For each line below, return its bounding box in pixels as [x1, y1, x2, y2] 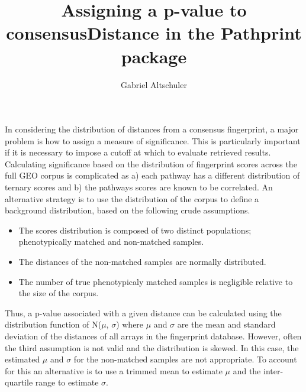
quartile [5, 376, 33, 388]
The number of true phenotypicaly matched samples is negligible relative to [18, 275, 293, 287]
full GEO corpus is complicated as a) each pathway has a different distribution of [5, 169, 300, 182]
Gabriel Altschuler [121, 78, 187, 90]
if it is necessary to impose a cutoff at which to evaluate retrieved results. [5, 146, 271, 158]
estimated [5, 353, 40, 365]
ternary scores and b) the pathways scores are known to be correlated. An [5, 181, 273, 193]
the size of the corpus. [18, 287, 99, 299]
